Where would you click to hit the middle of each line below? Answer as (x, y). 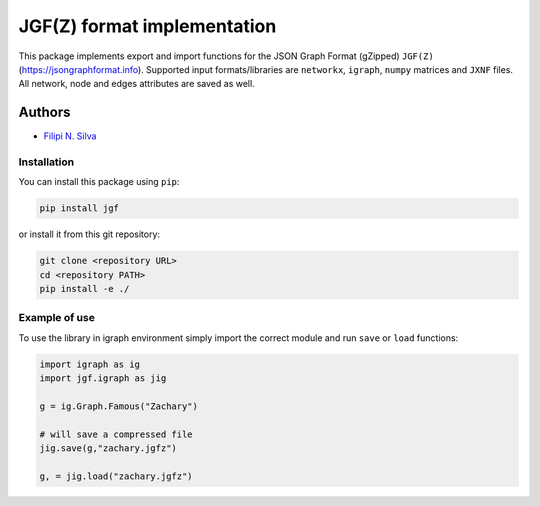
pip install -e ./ (84, 289)
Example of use (56, 318)
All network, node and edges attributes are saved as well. (136, 84)
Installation (46, 162)
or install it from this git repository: (89, 234)
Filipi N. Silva (70, 136)
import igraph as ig (89, 364)
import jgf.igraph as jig (103, 378)
